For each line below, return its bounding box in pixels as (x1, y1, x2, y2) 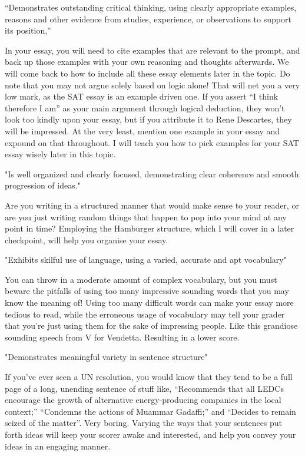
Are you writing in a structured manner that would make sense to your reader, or (5, 199, 299, 211)
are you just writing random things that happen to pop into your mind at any (5, 210, 287, 223)
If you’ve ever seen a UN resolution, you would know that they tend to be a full (5, 371, 293, 383)
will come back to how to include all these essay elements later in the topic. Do (5, 67, 290, 79)
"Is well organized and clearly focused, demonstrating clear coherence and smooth (5, 167, 299, 180)
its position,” (5, 24, 51, 37)
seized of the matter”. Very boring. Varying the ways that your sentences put (5, 417, 283, 429)
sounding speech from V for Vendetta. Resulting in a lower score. (5, 331, 240, 343)
